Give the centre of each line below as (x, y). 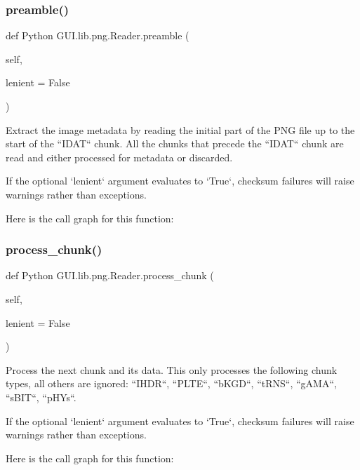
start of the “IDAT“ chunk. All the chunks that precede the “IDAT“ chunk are (175, 143)
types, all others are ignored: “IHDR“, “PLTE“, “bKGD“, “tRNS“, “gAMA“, (171, 383)
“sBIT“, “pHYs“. (41, 397)
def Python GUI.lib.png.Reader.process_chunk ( (110, 275)
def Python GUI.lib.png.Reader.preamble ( (98, 35)
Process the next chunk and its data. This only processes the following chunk (172, 369)
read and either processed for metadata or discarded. (119, 157)
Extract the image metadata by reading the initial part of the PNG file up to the (180, 129)
